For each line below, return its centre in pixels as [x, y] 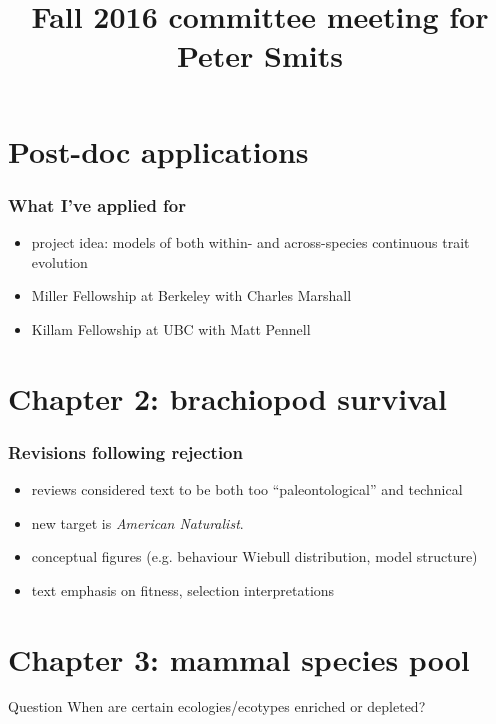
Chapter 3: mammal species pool [239, 658]
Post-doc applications [158, 150]
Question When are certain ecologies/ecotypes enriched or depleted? [217, 706]
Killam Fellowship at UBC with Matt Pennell [171, 328]
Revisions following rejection [125, 451]
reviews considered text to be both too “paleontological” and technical [247, 488]
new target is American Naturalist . [137, 522]
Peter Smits [259, 55]
